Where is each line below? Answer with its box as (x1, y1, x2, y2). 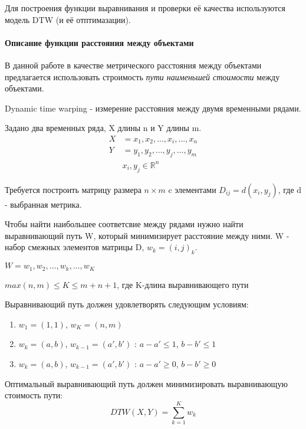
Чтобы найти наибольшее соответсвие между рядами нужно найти (5, 218, 244, 230)
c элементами (168, 183, 216, 195)
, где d (278, 183, 302, 195)
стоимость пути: (5, 389, 63, 401)
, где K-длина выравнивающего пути (117, 278, 249, 290)
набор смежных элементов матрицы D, (5, 241, 144, 253)
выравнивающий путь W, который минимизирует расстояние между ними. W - (5, 229, 289, 241)
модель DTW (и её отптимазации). (5, 13, 131, 25)
